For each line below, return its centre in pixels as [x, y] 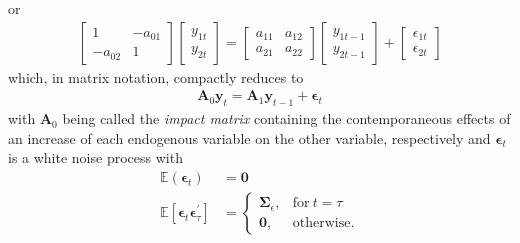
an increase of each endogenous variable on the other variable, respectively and [249, 137]
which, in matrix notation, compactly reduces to [156, 76]
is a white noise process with [95, 157]
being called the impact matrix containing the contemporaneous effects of [286, 118]
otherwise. [323, 222]
